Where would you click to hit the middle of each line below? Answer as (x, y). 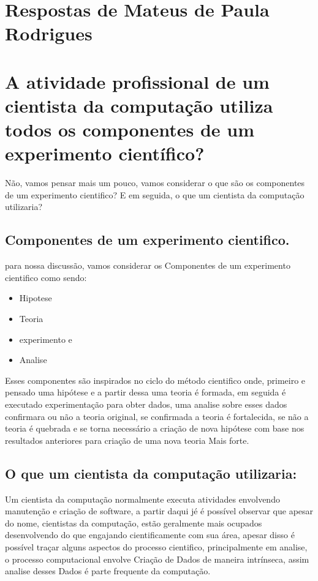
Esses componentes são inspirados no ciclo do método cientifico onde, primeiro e (155, 380)
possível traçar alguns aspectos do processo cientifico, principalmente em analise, (156, 546)
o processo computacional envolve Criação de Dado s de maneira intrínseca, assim (157, 559)
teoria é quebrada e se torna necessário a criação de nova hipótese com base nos (155, 428)
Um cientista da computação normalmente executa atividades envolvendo (142, 499)
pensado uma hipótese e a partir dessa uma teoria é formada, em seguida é (146, 392)
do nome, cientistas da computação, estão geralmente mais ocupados (134, 523)
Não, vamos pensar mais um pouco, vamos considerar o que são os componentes (155, 183)
